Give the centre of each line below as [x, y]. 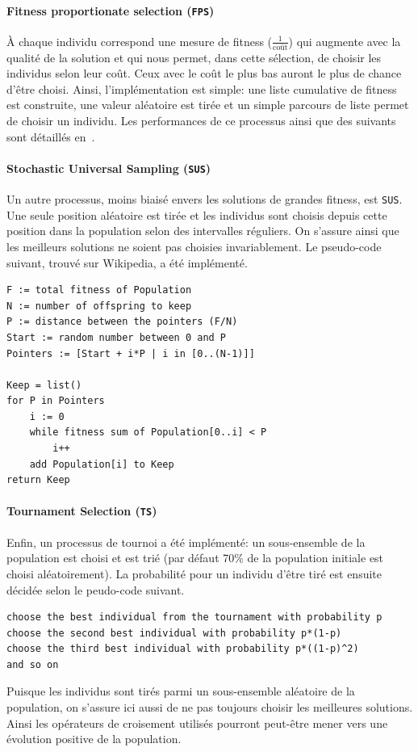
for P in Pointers [56, 401]
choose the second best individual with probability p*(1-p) [174, 633]
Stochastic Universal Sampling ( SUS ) [109, 168]
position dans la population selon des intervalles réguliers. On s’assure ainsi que [203, 231]
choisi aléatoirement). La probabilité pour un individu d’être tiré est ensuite [194, 573]
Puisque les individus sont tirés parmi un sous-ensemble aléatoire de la [181, 691]
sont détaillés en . [51, 136]
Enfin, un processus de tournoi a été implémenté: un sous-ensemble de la [186, 542]
